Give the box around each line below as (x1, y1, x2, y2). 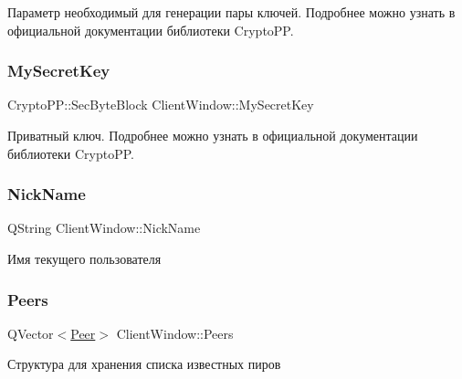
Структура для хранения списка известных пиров (7, 354, 281, 374)
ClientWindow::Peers (116, 323, 234, 342)
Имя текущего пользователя (7, 249, 162, 268)
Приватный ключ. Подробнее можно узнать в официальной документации (7, 126, 418, 144)
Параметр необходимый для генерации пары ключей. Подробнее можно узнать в (7, 3, 456, 21)
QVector (7, 323, 54, 342)
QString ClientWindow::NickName (7, 218, 201, 237)
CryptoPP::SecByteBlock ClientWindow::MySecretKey (7, 95, 314, 114)
